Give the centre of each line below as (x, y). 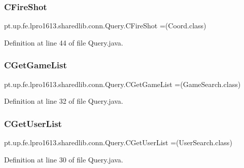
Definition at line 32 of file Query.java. (64, 101)
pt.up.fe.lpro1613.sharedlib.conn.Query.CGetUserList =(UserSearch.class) (118, 142)
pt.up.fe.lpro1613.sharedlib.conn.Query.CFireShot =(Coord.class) (105, 26)
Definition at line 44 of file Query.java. (64, 42)
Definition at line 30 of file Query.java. (64, 159)
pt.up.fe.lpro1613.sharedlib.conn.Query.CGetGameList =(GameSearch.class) (123, 84)
